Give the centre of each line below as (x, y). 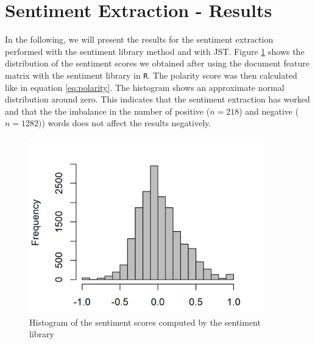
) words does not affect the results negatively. (126, 123)
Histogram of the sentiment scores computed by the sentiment (145, 322)
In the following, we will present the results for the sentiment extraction (139, 39)
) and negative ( (269, 111)
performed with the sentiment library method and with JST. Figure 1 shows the (155, 51)
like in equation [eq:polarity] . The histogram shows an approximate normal (145, 87)
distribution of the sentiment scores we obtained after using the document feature (157, 63)
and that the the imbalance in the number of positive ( (108, 111)
